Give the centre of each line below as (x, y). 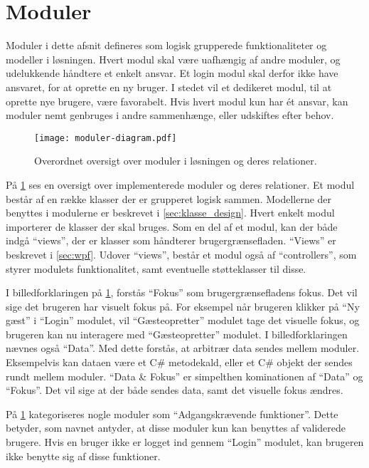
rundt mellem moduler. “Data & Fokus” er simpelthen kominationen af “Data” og (184, 376)
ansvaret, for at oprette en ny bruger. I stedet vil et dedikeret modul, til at (169, 87)
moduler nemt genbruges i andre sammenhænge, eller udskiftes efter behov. (170, 115)
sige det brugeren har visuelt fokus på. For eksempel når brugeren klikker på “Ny (183, 306)
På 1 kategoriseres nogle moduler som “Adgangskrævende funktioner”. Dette (172, 414)
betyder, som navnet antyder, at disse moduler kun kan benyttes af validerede (176, 428)
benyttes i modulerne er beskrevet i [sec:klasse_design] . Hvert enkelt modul (170, 213)
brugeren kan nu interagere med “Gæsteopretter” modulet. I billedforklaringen (177, 334)
